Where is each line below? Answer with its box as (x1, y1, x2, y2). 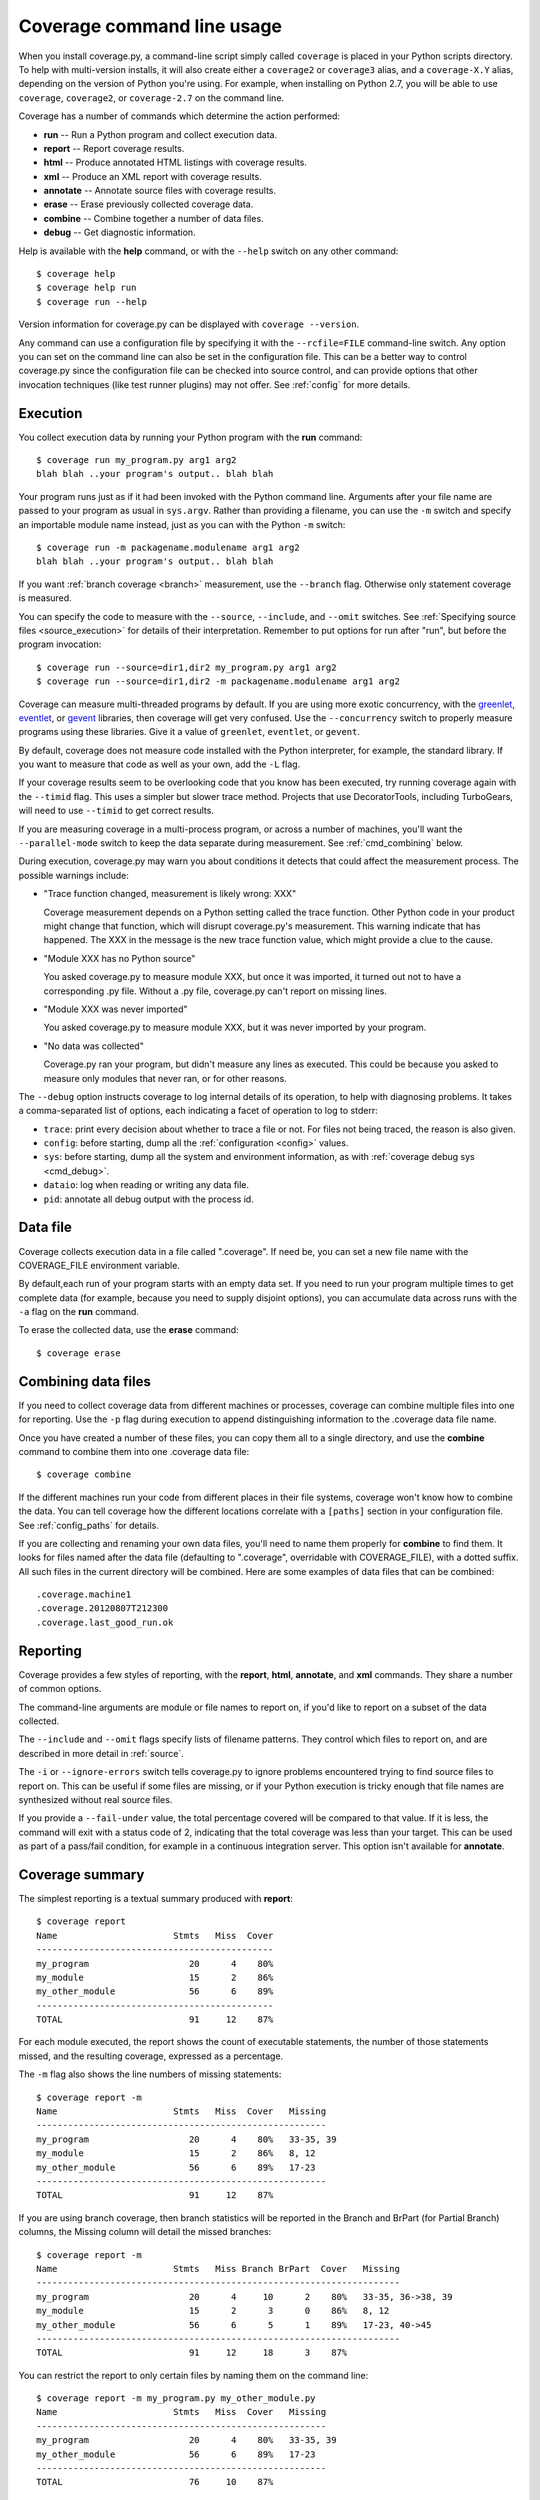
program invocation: (18, 638, 102, 650)
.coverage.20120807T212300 (36, 1603, 169, 1614)
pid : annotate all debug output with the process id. (43, 1193, 254, 1205)
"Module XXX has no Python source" (43, 952, 196, 964)
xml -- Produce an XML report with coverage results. (43, 170, 262, 182)
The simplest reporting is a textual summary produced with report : (18, 1892, 294, 1904)
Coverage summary (18, 1866, 145, 1883)
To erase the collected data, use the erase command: (18, 1324, 239, 1336)
